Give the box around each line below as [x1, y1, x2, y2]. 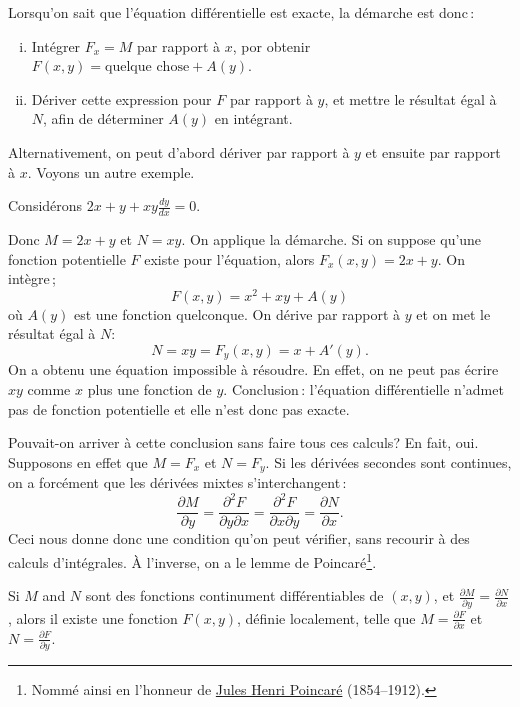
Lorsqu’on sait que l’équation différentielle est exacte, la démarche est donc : [8, 2, 475, 22]
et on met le [416, 303, 491, 324]
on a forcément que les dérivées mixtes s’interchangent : [8, 472, 347, 493]
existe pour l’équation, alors [144, 248, 315, 269]
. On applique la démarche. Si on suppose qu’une [181, 228, 482, 249]
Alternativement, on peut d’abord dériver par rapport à [8, 141, 350, 162]
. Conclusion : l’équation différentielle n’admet [223, 379, 504, 400]
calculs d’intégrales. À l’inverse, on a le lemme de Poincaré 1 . [8, 549, 377, 572]
